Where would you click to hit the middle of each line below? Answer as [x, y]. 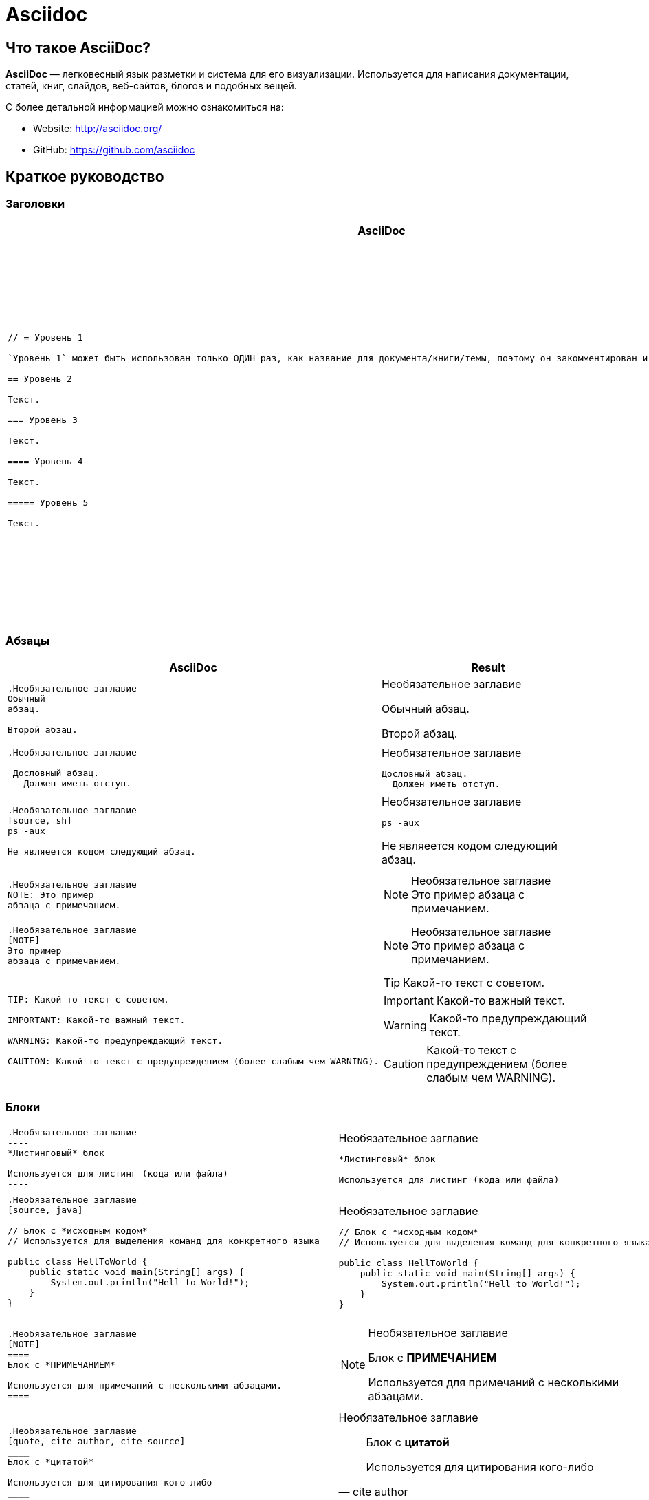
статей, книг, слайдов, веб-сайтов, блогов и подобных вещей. [151, 86]
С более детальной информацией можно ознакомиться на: [145, 107]
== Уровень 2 [40, 378]
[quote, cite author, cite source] [97, 1441]
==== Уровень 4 [45, 461]
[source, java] [45, 1210]
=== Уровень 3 [43, 420]
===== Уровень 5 [48, 502]
